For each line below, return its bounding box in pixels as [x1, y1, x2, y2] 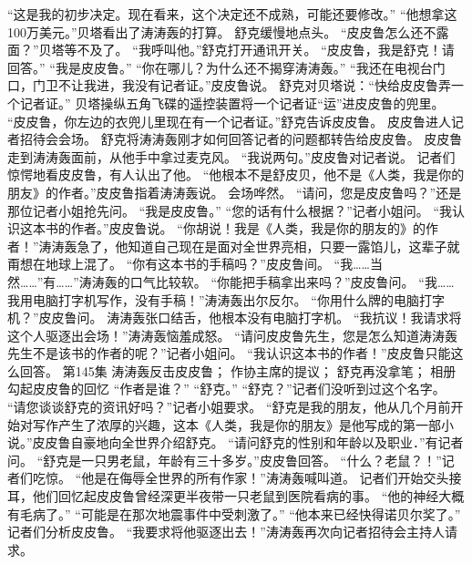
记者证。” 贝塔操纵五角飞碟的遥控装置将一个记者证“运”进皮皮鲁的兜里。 [19, 93, 445, 112]
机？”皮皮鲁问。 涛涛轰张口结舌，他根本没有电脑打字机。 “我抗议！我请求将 [7, 308, 462, 327]
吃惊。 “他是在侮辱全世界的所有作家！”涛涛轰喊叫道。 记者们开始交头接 [32, 468, 462, 487]
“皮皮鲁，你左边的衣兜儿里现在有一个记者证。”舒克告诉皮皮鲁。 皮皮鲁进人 [7, 111, 451, 130]
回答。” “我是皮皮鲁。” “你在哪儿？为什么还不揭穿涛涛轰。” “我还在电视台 [7, 57, 433, 77]
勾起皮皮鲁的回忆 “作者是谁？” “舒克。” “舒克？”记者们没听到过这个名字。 [7, 379, 446, 398]
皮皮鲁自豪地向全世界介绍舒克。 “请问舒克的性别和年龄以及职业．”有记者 [32, 433, 464, 452]
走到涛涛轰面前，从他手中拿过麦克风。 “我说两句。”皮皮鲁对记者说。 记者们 [7, 147, 456, 166]
